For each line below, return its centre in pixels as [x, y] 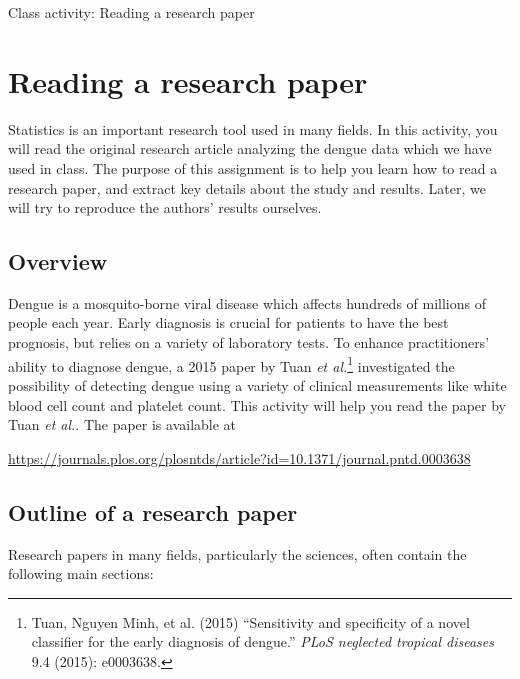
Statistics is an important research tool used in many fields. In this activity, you [253, 128]
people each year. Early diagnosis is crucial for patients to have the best [228, 322]
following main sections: [81, 573]
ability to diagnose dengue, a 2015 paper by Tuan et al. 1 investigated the [231, 364]
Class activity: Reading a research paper [131, 12]
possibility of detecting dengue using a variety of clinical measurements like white [257, 384]
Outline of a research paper [153, 511]
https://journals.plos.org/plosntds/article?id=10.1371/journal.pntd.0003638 [239, 457]
